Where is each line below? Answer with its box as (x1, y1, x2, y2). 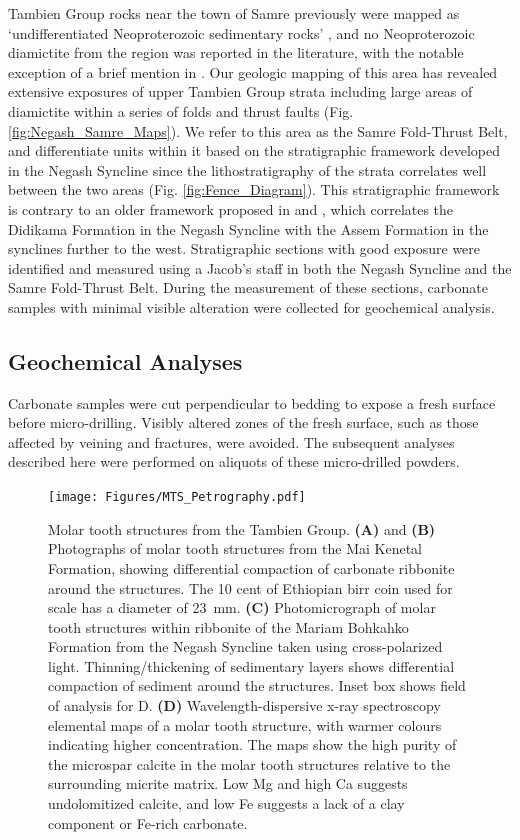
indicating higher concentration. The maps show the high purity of (48, 734, 457, 755)
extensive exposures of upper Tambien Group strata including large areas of (8, 81, 473, 102)
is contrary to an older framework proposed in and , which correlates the (8, 198, 454, 219)
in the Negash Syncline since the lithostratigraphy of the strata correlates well (8, 159, 487, 180)
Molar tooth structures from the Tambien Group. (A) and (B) (48, 518, 436, 539)
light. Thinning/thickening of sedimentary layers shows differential (48, 655, 455, 676)
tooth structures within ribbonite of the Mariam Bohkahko (48, 616, 409, 637)
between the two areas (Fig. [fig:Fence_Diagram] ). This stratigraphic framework (8, 179, 500, 200)
